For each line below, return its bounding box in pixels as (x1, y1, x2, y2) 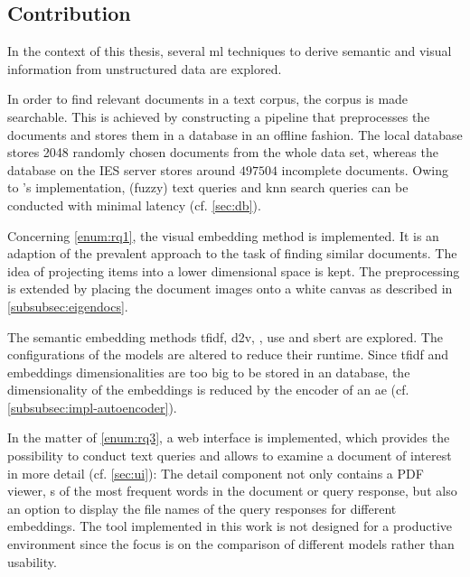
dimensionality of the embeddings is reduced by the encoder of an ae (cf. (7, 380, 409, 399)
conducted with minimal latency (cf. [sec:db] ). (7, 195, 261, 214)
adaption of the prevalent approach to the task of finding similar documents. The (7, 244, 457, 263)
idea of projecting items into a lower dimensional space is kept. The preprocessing (7, 261, 460, 280)
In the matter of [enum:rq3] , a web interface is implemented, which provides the (7, 428, 450, 447)
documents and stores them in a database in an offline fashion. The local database (7, 125, 463, 144)
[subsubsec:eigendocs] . (7, 296, 128, 315)
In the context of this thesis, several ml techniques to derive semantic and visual (7, 42, 452, 60)
